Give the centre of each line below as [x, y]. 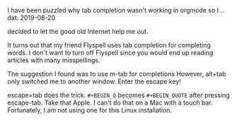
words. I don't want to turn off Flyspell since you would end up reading [110, 53]
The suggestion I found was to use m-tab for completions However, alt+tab [117, 74]
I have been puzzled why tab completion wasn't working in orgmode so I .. [116, 10]
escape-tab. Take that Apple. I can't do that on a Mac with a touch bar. [110, 103]
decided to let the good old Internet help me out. [78, 31]
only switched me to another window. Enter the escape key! [94, 81]
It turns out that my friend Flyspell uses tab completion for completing [109, 45]
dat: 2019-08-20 [31, 18]
